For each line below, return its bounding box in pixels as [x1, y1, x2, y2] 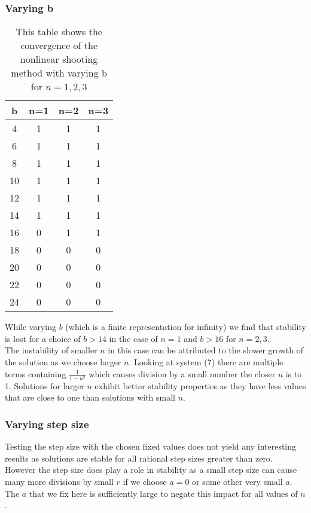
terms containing [5, 367, 66, 380]
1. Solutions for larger [5, 379, 84, 392]
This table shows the [16, 25, 102, 39]
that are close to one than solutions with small [5, 391, 175, 404]
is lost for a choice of [5, 332, 81, 344]
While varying [5, 320, 57, 333]
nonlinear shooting [20, 52, 98, 66]
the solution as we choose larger [5, 356, 121, 368]
